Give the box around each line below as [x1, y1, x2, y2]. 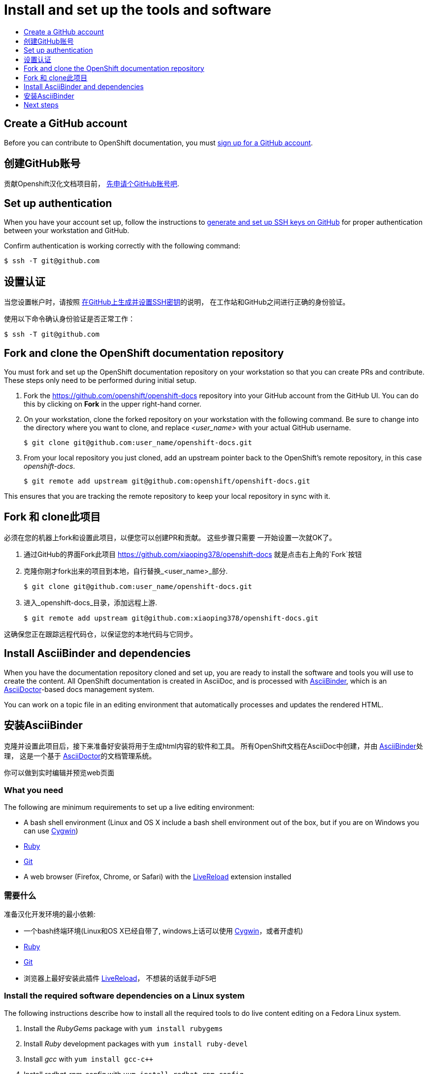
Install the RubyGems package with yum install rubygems [24, 1024, 223, 1033]
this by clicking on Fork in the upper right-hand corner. [24, 399, 201, 408]
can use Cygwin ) [24, 827, 78, 835]
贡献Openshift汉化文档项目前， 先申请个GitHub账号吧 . [4, 179, 179, 188]
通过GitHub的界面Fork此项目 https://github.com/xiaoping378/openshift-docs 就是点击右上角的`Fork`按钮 [24, 550, 362, 558]
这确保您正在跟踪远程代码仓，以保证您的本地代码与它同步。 [4, 629, 197, 638]
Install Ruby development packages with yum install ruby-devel [24, 1039, 248, 1048]
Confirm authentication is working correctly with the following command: [4, 242, 240, 250]
